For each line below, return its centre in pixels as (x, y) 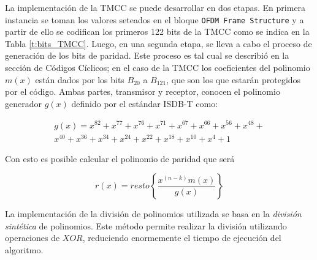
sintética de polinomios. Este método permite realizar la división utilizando (146, 225)
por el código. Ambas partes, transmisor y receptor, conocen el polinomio (143, 91)
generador (23, 103)
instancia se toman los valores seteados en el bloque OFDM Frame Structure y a (155, 19)
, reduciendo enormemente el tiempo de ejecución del (182, 238)
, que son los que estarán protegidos (234, 79)
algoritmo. (24, 250)
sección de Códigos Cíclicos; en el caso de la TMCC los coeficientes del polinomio (158, 68)
